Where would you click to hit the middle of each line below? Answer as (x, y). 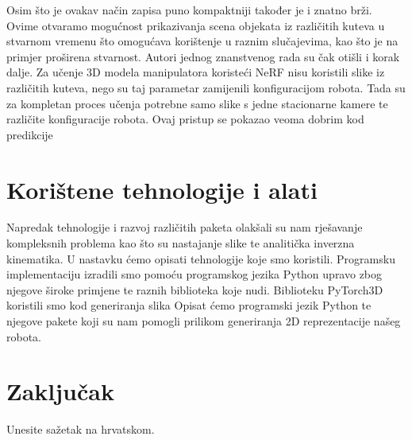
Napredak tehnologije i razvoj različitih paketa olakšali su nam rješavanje (185, 227)
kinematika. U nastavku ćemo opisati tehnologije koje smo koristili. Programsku (201, 258)
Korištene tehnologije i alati (162, 189)
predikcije (30, 134)
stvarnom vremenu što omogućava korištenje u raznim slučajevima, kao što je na (202, 41)
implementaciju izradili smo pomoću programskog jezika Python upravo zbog (194, 274)
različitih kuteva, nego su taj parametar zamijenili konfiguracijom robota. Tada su (206, 87)
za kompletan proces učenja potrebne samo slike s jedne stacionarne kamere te (197, 103)
